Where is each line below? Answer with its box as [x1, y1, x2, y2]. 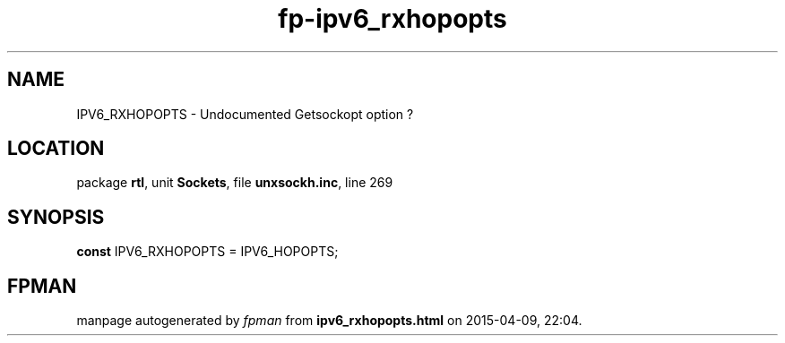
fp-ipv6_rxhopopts [278, 4, 507, 34]
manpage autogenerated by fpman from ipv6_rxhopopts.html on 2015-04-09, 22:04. [76, 313, 582, 329]
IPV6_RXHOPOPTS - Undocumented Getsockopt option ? [76, 106, 414, 122]
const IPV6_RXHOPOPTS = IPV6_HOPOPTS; [76, 244, 339, 260]
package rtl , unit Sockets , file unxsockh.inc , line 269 [76, 175, 393, 191]
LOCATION [7, 137, 105, 160]
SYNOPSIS [7, 205, 105, 228]
